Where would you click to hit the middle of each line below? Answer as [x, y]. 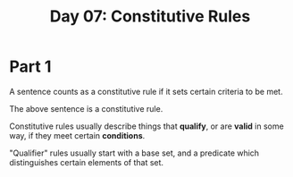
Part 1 [30, 67]
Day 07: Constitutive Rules [150, 17]
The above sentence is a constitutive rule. [86, 108]
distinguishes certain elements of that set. [86, 162]
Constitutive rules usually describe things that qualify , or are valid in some [146, 126]
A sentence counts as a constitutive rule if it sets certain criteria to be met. [146, 91]
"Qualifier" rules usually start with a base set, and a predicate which [134, 153]
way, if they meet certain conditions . [77, 135]
